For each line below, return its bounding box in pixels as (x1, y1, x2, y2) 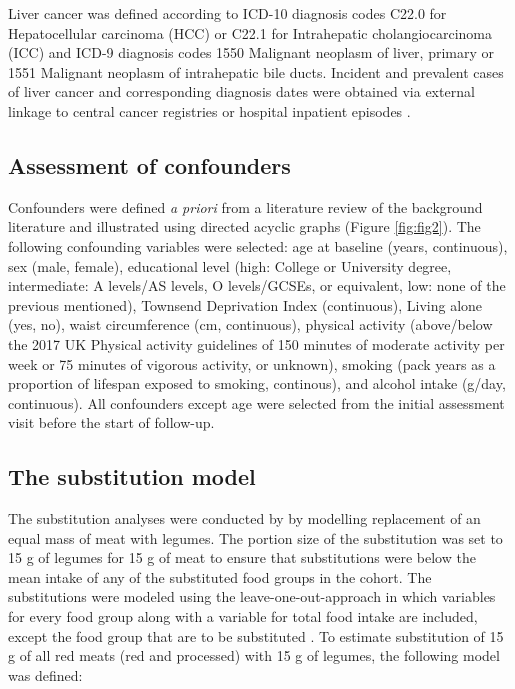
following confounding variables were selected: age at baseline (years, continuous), (8, 235, 508, 256)
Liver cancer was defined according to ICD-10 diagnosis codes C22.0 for (8, 3, 447, 23)
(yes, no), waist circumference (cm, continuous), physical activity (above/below (8, 314, 493, 335)
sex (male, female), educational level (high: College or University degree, (8, 255, 452, 276)
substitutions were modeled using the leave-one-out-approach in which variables (8, 586, 496, 607)
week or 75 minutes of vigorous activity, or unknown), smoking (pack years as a (8, 353, 496, 374)
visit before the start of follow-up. (8, 412, 215, 433)
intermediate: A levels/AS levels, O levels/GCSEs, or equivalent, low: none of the (8, 275, 506, 296)
